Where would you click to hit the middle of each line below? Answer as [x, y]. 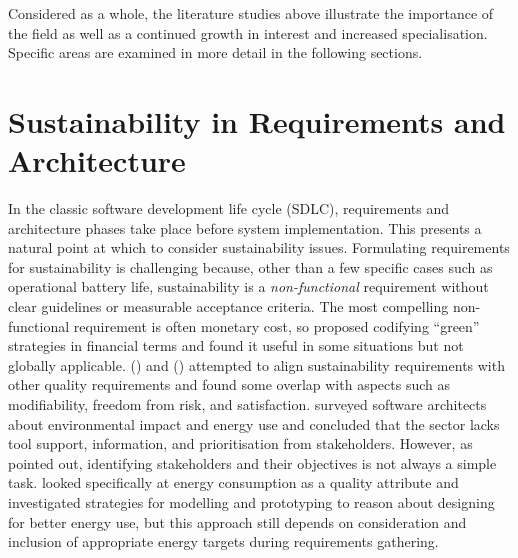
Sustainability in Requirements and [257, 120]
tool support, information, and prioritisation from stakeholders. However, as [240, 443]
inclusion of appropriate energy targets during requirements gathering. [223, 541]
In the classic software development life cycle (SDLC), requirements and [228, 208]
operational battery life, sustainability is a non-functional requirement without [248, 286]
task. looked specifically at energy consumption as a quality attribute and [233, 482]
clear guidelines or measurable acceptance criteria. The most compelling [228, 306]
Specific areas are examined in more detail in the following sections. [215, 52]
